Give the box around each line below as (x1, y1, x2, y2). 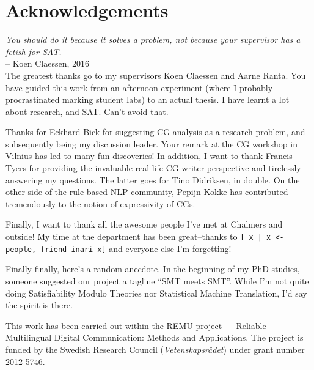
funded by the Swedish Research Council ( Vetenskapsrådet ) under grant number (5, 342, 305, 355)
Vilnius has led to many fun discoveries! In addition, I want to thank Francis (5, 149, 293, 162)
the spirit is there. (5, 298, 73, 311)
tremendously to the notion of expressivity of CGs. (5, 197, 195, 210)
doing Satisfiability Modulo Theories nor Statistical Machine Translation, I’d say (5, 286, 307, 299)
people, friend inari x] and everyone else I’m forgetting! (5, 242, 232, 254)
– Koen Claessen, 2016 (5, 57, 90, 70)
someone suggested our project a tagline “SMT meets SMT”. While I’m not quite (5, 274, 309, 287)
